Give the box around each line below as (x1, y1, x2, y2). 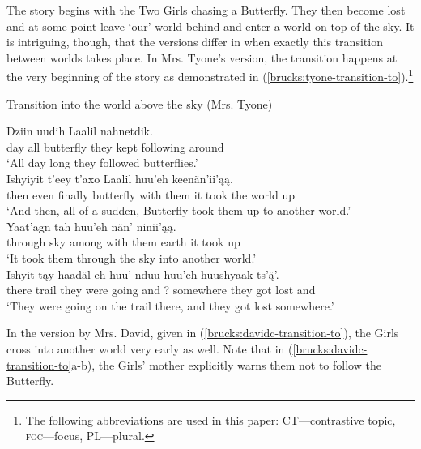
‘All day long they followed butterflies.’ (6, 154, 198, 171)
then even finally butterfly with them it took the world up (6, 186, 295, 203)
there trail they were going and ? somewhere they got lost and (6, 281, 316, 298)
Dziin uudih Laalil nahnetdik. (6, 122, 153, 139)
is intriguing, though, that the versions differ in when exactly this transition (6, 33, 383, 50)
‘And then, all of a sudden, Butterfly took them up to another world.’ (6, 202, 351, 219)
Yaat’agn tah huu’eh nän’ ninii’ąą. (6, 217, 176, 234)
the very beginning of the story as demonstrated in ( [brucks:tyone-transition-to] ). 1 (6, 66, 414, 85)
